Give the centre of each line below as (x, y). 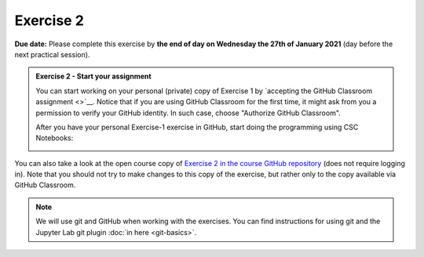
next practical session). (52, 54)
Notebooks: (55, 138)
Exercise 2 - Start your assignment (94, 76)
